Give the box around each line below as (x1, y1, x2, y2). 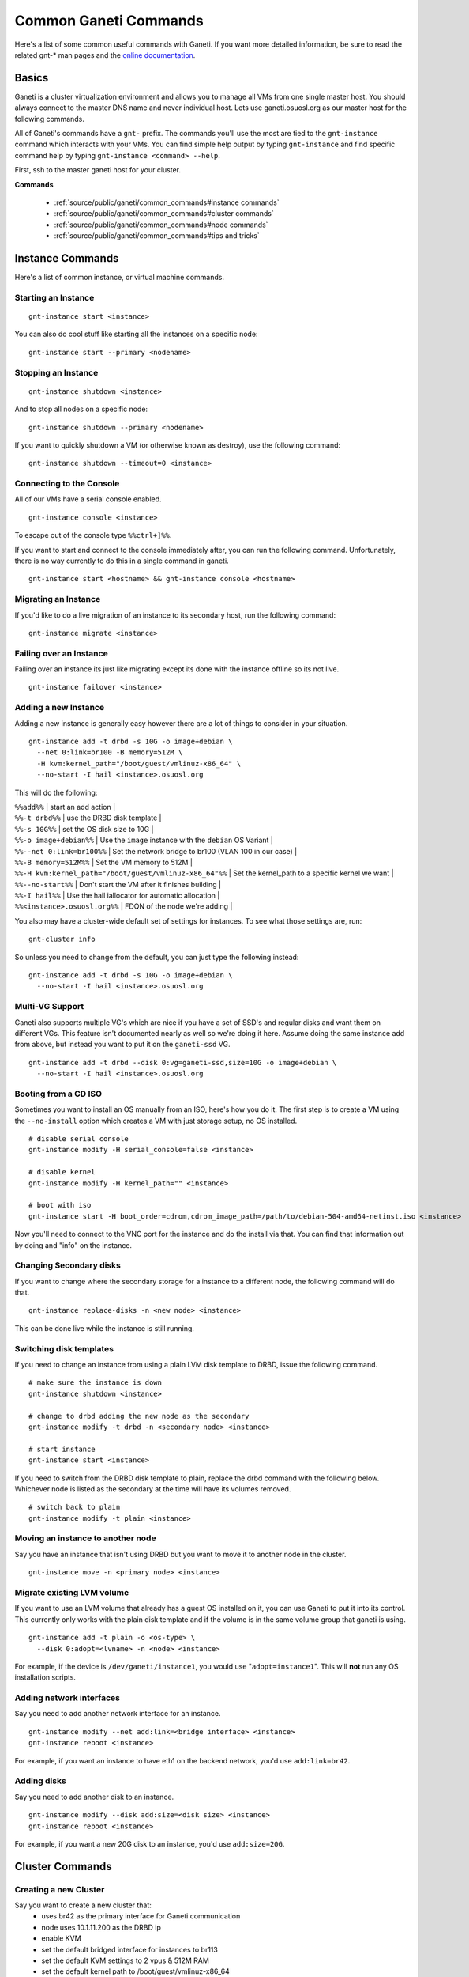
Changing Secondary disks (14, 1260, 122, 1271)
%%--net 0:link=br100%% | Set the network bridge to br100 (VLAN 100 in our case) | (14, 846, 298, 856)
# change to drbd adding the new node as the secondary (28, 1412, 250, 1420)
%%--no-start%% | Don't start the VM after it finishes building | (14, 879, 221, 889)
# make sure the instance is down (28, 1378, 162, 1387)
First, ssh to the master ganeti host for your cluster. (14, 165, 182, 175)
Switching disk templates (14, 1343, 114, 1354)
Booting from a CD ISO (14, 1088, 103, 1099)
